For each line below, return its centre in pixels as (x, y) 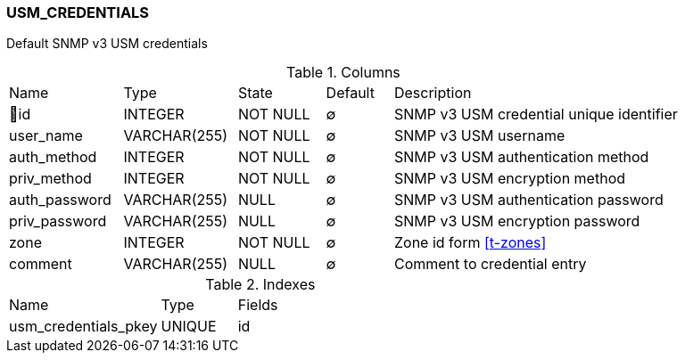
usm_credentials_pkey (83, 327)
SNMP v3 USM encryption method (510, 179)
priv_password (58, 221)
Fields (258, 305)
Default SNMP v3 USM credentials (107, 44)
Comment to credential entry (490, 264)
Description (433, 93)
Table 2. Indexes (260, 285)
